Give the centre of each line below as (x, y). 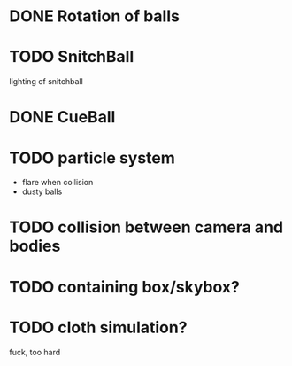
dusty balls (42, 191)
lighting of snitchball (46, 82)
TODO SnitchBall (72, 57)
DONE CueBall (62, 117)
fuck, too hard (35, 352)
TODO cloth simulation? (98, 327)
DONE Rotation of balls (94, 16)
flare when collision (58, 183)
